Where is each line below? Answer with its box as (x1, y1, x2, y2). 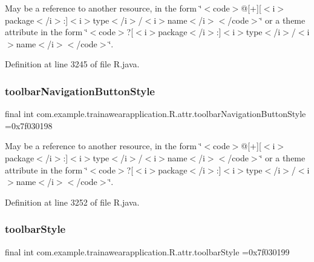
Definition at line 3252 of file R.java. (5, 195, 140, 208)
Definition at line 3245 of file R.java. (5, 58, 140, 70)
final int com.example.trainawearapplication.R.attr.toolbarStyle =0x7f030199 (5, 245, 290, 258)
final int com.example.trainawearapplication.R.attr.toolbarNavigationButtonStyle (5, 107, 306, 120)
